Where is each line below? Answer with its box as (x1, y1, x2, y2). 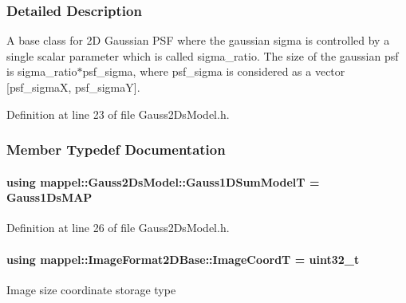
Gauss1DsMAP (6, 189, 93, 206)
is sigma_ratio (6, 63, 77, 80)
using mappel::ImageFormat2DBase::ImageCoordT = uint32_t (6, 250, 360, 267)
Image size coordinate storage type (6, 281, 176, 297)
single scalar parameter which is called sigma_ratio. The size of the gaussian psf (6, 47, 399, 64)
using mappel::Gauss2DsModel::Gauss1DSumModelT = (6, 173, 320, 190)
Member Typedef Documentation (6, 140, 226, 159)
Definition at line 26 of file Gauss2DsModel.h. (6, 219, 230, 236)
